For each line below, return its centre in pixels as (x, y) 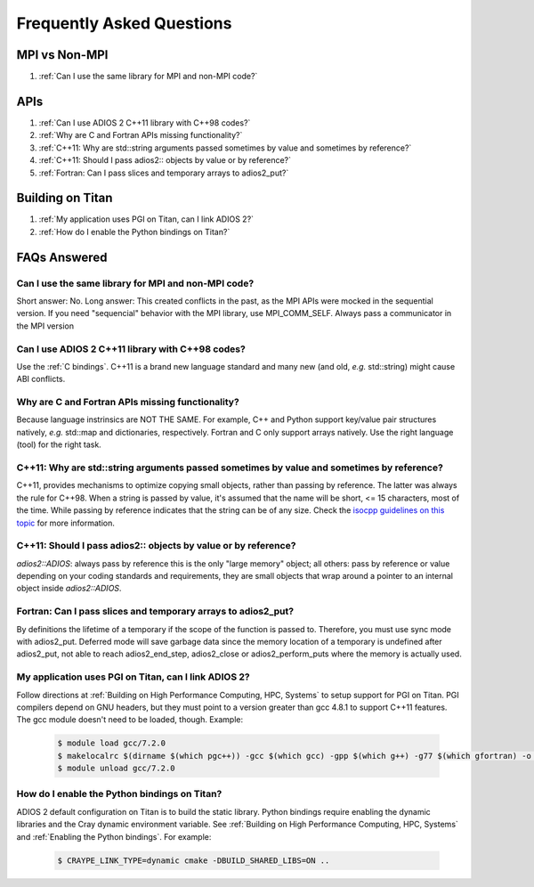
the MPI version (45, 326)
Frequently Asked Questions (124, 23)
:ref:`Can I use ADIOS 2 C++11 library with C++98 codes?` (145, 122)
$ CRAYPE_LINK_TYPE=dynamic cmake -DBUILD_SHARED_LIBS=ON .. (194, 860)
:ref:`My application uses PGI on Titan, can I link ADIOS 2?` (146, 219)
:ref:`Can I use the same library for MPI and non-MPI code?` (148, 77)
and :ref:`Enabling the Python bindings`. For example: (114, 836)
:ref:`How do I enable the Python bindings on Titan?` (134, 232)
